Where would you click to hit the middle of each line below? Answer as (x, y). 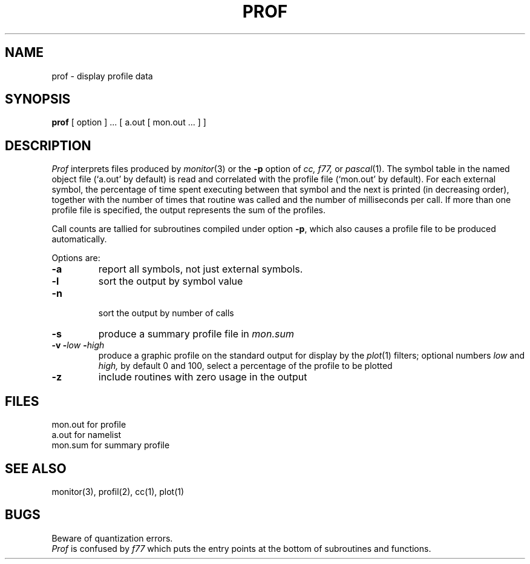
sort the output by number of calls (166, 313)
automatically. (79, 239)
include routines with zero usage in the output (203, 377)
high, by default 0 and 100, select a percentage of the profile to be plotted (245, 366)
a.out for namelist (87, 435)
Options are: (76, 258)
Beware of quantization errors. (112, 538)
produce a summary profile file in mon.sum (196, 334)
